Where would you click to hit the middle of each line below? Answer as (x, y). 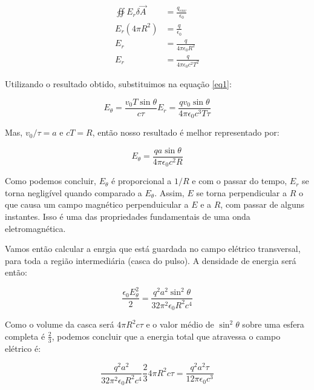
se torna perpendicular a (241, 192)
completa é (25, 336)
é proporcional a (142, 181)
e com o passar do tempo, (240, 181)
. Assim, (169, 192)
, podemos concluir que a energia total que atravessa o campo (166, 336)
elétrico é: (23, 348)
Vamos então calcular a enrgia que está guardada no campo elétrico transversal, (153, 249)
